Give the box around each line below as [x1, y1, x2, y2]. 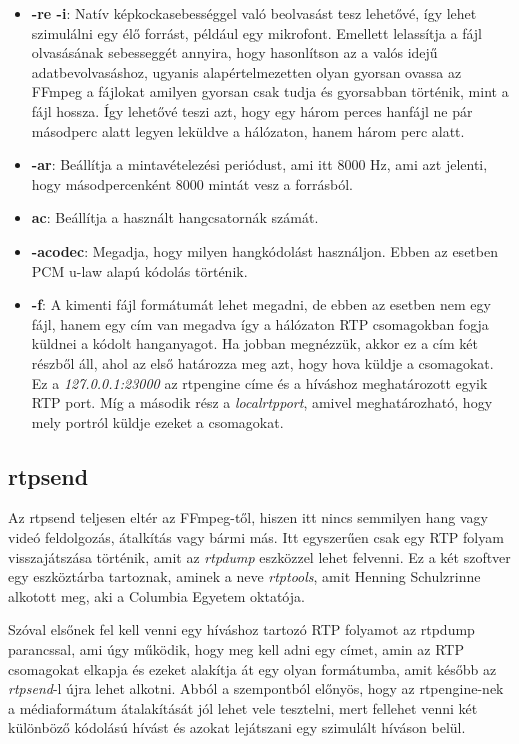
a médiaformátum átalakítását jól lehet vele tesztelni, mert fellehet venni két [8, 697, 478, 718]
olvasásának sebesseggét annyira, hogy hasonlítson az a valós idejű [31, 42, 438, 63]
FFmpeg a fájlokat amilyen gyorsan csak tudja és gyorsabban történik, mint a [31, 81, 509, 102]
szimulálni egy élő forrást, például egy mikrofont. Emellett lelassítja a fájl [31, 22, 482, 43]
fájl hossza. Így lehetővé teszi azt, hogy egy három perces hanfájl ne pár [31, 100, 473, 121]
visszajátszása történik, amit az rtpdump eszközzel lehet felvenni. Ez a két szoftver [8, 546, 511, 567]
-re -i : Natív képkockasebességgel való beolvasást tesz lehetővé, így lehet [31, 3, 477, 23]
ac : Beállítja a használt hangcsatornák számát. [31, 207, 319, 228]
